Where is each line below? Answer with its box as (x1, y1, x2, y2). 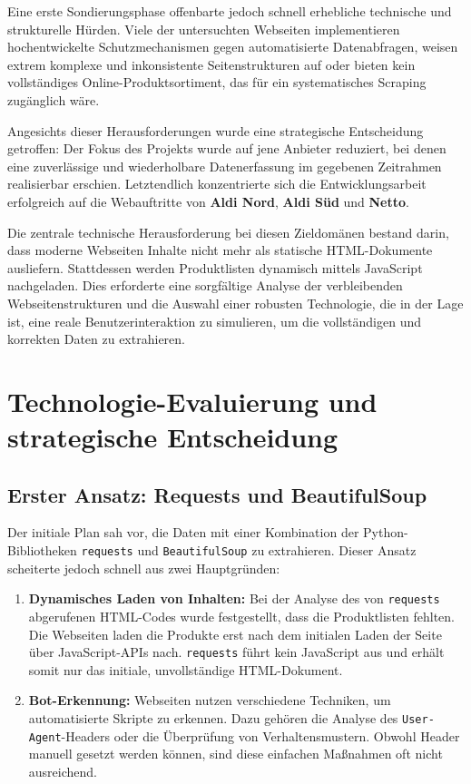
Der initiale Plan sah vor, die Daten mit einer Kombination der (7, 523, 359, 542)
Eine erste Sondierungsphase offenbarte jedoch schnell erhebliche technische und (7, 2, 452, 20)
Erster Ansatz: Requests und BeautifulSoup (7, 480, 427, 508)
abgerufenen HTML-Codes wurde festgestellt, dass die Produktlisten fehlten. (28, 606, 456, 625)
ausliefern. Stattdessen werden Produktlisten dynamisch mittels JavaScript (7, 258, 423, 277)
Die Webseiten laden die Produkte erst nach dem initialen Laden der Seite (28, 624, 442, 643)
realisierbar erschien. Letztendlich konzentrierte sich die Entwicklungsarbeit (7, 174, 427, 193)
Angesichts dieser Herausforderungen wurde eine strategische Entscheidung (7, 121, 424, 140)
